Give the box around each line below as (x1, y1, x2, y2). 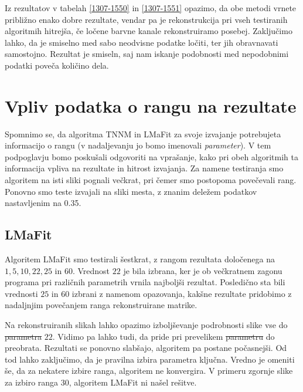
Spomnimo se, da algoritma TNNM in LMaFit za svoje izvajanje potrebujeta (5, 127, 281, 140)
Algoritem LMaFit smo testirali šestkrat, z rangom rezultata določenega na (5, 253, 275, 265)
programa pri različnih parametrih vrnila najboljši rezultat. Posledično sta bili (5, 276, 285, 288)
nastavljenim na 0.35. (5, 197, 81, 209)
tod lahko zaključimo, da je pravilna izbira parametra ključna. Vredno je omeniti (5, 353, 295, 365)
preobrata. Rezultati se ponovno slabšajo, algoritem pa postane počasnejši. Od (5, 342, 287, 354)
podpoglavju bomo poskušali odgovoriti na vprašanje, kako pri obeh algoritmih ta (5, 150, 298, 163)
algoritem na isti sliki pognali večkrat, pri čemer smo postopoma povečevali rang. (5, 174, 297, 186)
